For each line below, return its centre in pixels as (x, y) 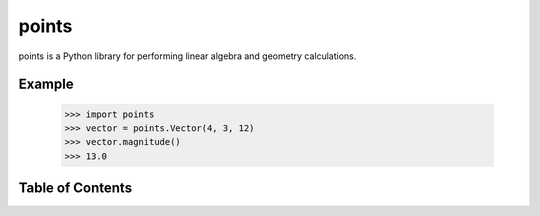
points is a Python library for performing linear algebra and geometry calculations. (187, 56)
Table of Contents (75, 188)
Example (46, 84)
